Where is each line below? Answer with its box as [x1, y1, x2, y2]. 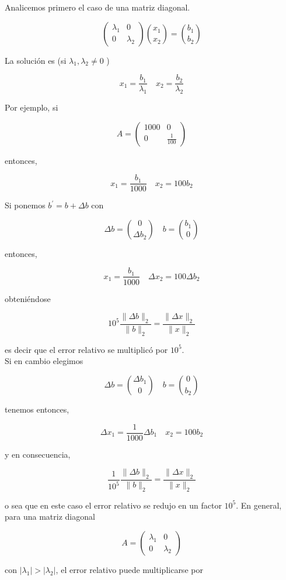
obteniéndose [5, 292, 51, 304]
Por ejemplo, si [5, 101, 58, 114]
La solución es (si [5, 54, 67, 66]
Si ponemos [5, 199, 46, 211]
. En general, [236, 499, 282, 511]
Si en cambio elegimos [5, 355, 83, 367]
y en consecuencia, [5, 448, 71, 460]
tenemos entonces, [5, 403, 69, 415]
